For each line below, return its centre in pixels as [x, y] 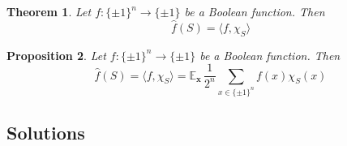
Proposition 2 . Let [56, 55]
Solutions [46, 132]
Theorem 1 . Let [49, 11]
